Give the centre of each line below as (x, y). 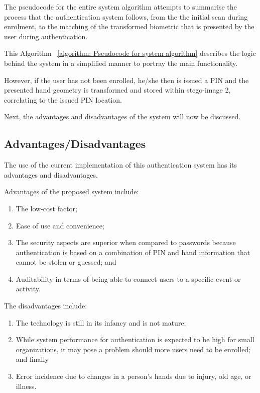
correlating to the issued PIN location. (63, 99)
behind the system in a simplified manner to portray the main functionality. (121, 63)
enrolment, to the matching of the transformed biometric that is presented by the (129, 26)
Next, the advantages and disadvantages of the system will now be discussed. (122, 116)
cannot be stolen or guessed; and (66, 262)
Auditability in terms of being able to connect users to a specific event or (128, 279)
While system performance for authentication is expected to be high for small (135, 339)
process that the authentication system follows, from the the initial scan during (126, 16)
